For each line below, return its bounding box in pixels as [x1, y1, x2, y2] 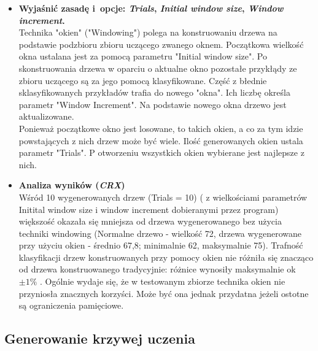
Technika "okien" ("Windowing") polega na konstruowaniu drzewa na [18, 26, 277, 39]
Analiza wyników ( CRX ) [18, 179, 125, 191]
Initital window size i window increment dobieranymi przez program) [18, 202, 279, 215]
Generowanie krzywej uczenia [4, 329, 195, 348]
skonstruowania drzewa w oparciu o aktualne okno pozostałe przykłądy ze [18, 61, 297, 74]
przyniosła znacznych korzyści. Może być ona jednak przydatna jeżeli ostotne [18, 287, 309, 299]
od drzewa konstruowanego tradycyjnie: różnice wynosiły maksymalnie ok [18, 263, 296, 276]
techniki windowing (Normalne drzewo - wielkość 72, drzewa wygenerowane [18, 226, 302, 239]
